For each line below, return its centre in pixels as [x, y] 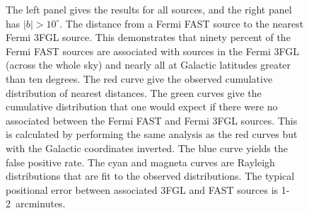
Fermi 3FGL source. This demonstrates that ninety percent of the [148, 37]
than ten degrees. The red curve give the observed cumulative [139, 78]
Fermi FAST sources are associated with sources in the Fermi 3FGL [153, 51]
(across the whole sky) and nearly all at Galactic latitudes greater [148, 65]
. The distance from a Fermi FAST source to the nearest [182, 23]
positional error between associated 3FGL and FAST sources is [142, 189]
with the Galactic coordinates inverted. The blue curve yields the [147, 148]
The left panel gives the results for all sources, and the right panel [149, 9]
